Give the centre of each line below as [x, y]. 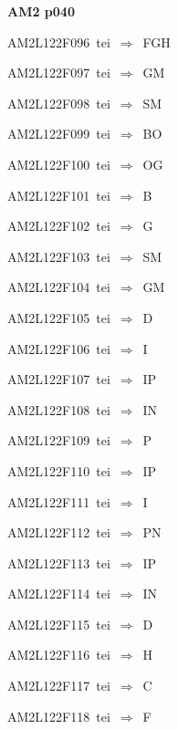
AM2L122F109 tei [59, 440]
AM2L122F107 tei [59, 379]
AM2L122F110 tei [59, 470]
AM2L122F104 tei [59, 287]
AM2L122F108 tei [59, 409]
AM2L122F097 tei [59, 73]
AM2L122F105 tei [59, 317]
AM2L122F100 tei [59, 164]
